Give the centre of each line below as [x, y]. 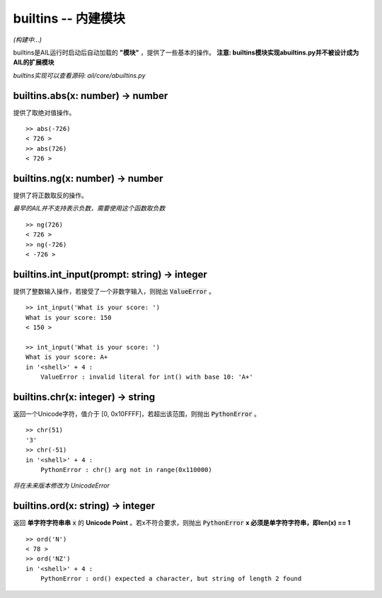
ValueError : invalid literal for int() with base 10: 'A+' [147, 377]
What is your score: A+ [67, 357]
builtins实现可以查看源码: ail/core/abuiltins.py [79, 75]
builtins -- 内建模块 [69, 18]
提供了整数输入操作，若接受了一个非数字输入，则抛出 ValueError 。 [114, 291]
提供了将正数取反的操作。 [50, 195]
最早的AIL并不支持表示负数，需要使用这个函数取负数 [89, 208]
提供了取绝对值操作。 [44, 113]
